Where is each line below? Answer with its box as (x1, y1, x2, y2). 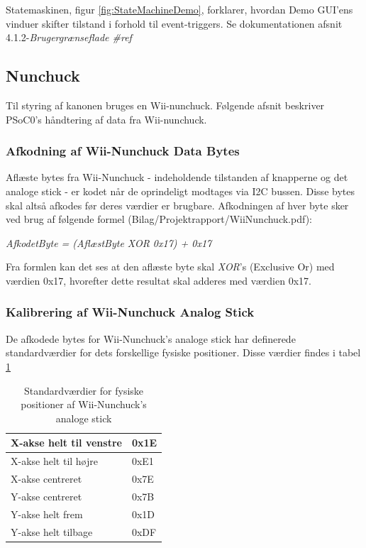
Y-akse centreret (11, 488, 82, 503)
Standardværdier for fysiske (24, 383, 144, 398)
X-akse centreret (11, 471, 82, 486)
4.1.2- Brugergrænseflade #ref (6, 30, 132, 45)
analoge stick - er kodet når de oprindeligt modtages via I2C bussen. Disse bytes (6, 183, 355, 198)
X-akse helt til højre (11, 454, 99, 468)
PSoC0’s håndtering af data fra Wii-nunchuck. (6, 111, 207, 126)
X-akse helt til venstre (11, 435, 122, 450)
